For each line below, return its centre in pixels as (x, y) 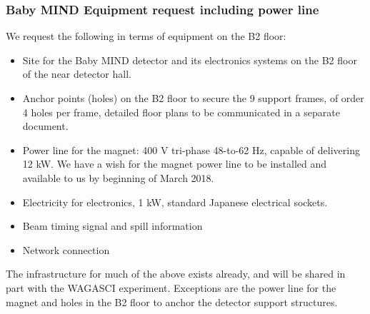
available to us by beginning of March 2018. (118, 177)
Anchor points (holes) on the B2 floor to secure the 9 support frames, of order (193, 98)
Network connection (66, 249)
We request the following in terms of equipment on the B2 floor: (146, 36)
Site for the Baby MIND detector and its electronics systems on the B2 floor (190, 60)
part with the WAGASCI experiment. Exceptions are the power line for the (171, 287)
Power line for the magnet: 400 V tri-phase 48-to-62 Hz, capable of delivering (191, 150)
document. (45, 126)
